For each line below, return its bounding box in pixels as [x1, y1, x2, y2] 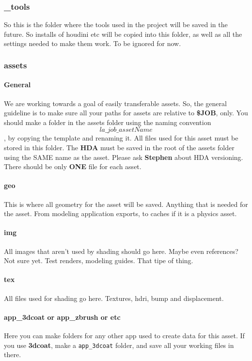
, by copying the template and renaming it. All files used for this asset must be [4, 133, 238, 143]
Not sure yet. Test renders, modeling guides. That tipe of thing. [4, 255, 193, 266]
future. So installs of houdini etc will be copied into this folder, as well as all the [4, 29, 242, 39]
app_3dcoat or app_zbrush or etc [4, 312, 121, 322]
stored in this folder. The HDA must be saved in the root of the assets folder [4, 142, 235, 153]
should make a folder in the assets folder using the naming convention [4, 117, 211, 127]
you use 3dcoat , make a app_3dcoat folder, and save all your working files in [4, 340, 234, 350]
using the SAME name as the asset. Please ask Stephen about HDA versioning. [4, 152, 243, 162]
